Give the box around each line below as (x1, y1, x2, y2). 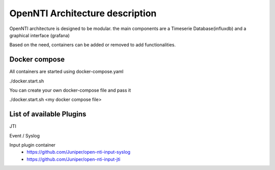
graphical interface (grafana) (9, 32, 70, 38)
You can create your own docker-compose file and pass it (9, 87, 131, 94)
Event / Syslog (9, 132, 40, 138)
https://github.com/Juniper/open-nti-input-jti (26, 156, 121, 162)
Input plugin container (9, 142, 56, 148)
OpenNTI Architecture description (9, 8, 157, 19)
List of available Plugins (9, 110, 87, 119)
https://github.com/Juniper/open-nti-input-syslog (26, 149, 131, 155)
